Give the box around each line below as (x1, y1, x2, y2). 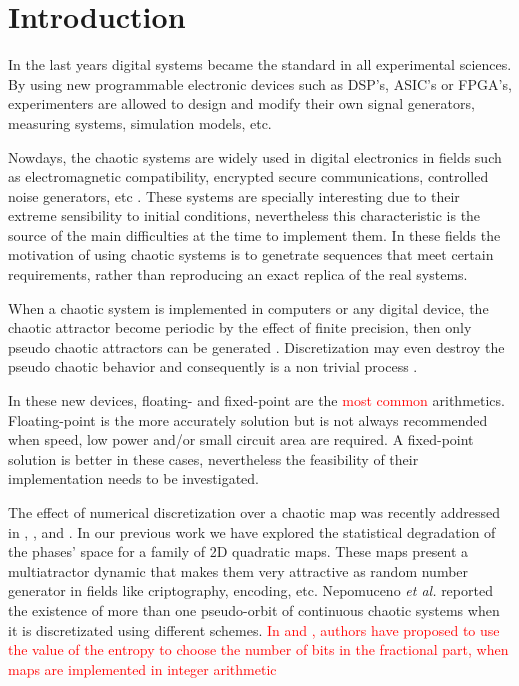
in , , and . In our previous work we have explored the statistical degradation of (8, 521, 496, 542)
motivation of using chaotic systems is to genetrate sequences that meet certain (8, 244, 494, 265)
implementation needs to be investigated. (8, 468, 259, 489)
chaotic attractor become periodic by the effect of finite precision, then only (8, 317, 472, 338)
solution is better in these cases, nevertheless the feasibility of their (8, 448, 419, 469)
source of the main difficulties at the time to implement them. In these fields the (8, 224, 501, 245)
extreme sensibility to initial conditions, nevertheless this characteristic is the (8, 205, 481, 226)
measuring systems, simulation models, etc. (8, 112, 272, 133)
